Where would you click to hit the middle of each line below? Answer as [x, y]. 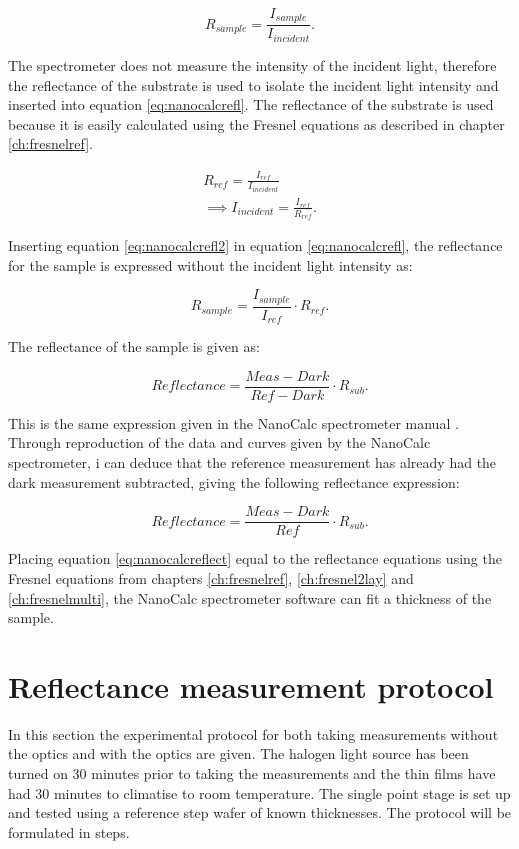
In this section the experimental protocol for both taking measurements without [253, 733]
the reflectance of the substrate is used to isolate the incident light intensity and [253, 84]
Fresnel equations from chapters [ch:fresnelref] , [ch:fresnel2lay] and [211, 577]
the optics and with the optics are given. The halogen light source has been [238, 753]
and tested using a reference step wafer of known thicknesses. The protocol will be [260, 812]
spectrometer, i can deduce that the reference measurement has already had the [252, 462]
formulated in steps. [69, 831]
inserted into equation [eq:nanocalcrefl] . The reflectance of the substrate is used [251, 104]
